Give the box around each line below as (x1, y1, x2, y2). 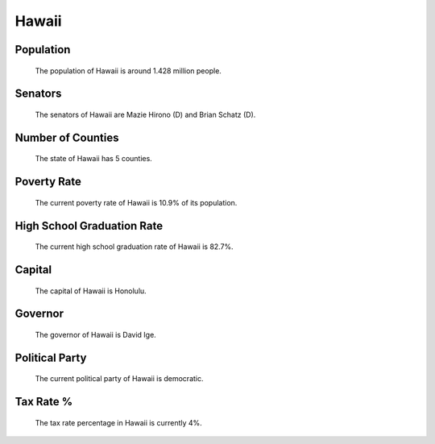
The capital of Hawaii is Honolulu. (35, 286, 147, 296)
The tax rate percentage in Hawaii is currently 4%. (35, 417, 203, 427)
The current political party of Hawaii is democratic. (35, 374, 204, 384)
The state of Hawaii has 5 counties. (35, 154, 152, 164)
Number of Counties (14, 131, 119, 144)
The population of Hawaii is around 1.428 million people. (35, 65, 222, 76)
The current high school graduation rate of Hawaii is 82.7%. (35, 242, 234, 251)
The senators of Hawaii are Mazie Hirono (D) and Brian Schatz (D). (35, 110, 256, 119)
